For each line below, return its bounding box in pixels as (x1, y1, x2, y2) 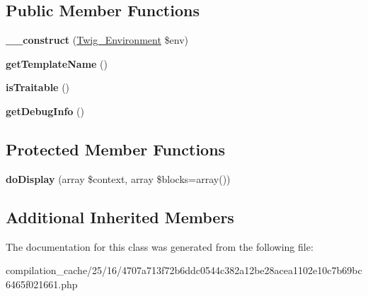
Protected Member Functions (6, 138, 226, 160)
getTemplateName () (6, 56, 108, 71)
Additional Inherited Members (6, 206, 234, 227)
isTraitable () (6, 80, 70, 95)
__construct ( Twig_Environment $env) (6, 32, 188, 47)
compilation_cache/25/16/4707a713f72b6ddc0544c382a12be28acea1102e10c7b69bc (6, 263, 362, 278)
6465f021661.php (6, 276, 78, 291)
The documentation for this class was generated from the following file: (6, 239, 314, 254)
